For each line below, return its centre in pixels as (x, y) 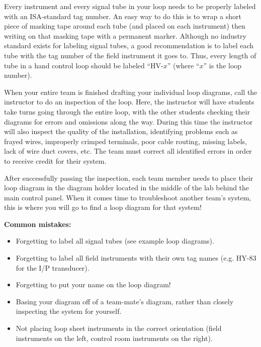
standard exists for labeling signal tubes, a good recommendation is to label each (129, 45)
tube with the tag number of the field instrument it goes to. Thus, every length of (130, 55)
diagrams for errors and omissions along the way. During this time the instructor (128, 121)
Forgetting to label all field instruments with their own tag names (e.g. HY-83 (136, 258)
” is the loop (223, 65)
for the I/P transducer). (53, 267)
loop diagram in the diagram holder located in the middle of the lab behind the (127, 188)
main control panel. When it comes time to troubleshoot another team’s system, (128, 197)
